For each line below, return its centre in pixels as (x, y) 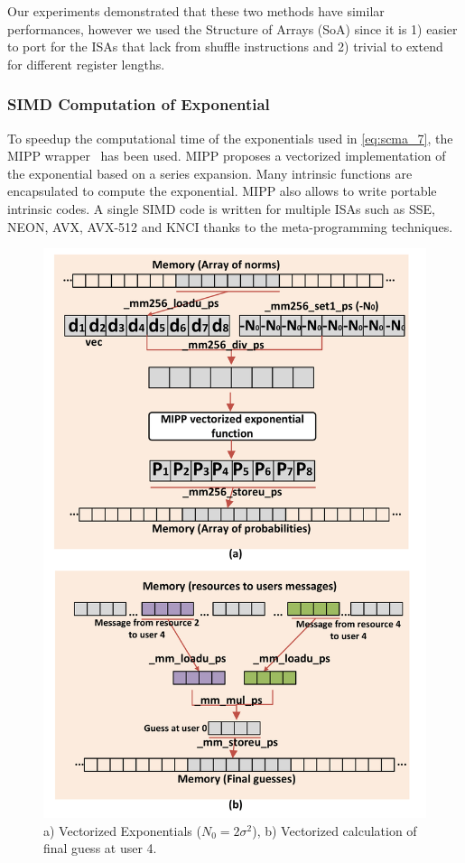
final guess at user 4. (100, 848)
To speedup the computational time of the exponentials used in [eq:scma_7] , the (230, 138)
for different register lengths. (86, 64)
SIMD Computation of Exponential (139, 104)
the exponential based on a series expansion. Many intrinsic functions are (210, 173)
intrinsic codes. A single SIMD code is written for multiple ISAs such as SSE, (221, 208)
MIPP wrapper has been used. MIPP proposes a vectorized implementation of (227, 156)
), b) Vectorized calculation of (335, 830)
